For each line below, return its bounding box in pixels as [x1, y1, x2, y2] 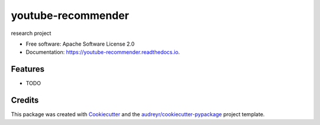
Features [11, 64, 44, 74]
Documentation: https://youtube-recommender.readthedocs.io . [25, 49, 180, 56]
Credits [11, 95, 39, 105]
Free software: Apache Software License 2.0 [25, 40, 135, 47]
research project [11, 30, 52, 37]
